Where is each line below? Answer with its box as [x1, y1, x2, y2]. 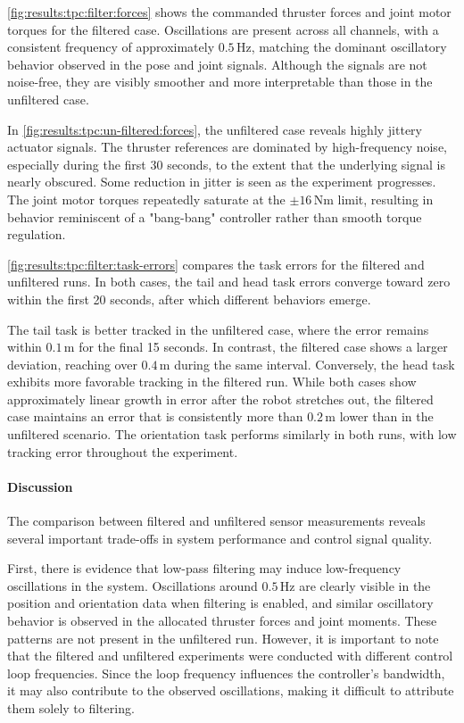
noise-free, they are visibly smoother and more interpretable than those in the [7, 72, 433, 91]
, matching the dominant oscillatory [251, 37, 447, 56]
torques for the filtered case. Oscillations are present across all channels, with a [7, 20, 439, 38]
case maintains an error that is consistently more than [7, 407, 303, 426]
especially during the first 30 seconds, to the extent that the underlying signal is [7, 154, 445, 173]
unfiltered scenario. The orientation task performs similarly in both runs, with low [7, 425, 457, 444]
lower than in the [339, 407, 434, 426]
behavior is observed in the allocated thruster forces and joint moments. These [7, 611, 437, 630]
